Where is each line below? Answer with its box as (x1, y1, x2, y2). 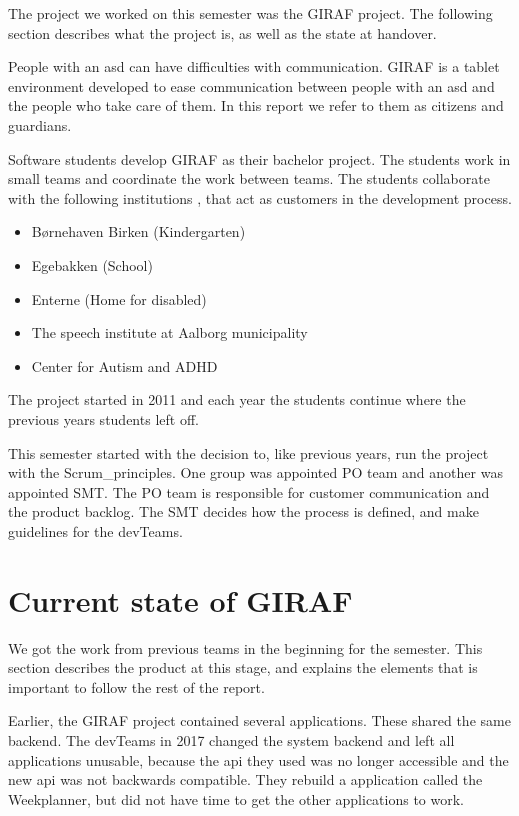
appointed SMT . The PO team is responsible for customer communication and (8, 481, 490, 502)
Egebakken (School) (31, 254, 153, 275)
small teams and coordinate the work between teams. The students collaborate (8, 168, 490, 189)
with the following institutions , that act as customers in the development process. (8, 187, 512, 208)
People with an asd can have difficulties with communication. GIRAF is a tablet (8, 56, 500, 77)
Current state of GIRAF (8, 579, 353, 620)
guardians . (8, 114, 72, 135)
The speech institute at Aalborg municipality (31, 322, 308, 343)
